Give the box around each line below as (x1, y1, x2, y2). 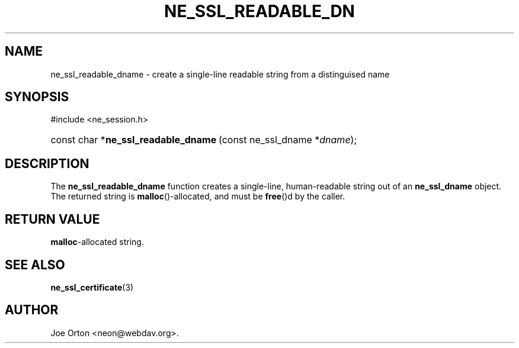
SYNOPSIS (5, 89, 69, 105)
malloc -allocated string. (50, 237, 144, 247)
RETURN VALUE (5, 211, 100, 227)
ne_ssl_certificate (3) (50, 282, 134, 292)
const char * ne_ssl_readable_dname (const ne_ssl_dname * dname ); (50, 134, 357, 146)
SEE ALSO (5, 257, 65, 272)
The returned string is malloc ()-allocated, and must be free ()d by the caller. (50, 191, 345, 202)
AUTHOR (5, 302, 59, 318)
